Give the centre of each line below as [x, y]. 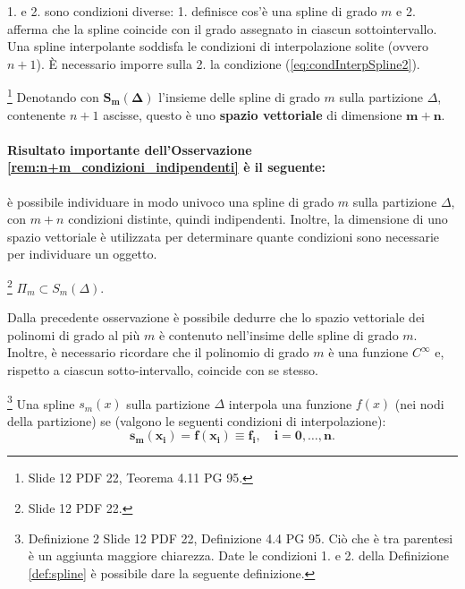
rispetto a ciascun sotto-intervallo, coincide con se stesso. [163, 370]
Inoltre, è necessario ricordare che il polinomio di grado [158, 352]
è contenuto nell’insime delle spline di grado [279, 334]
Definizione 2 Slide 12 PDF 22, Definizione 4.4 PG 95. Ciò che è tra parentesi [241, 538]
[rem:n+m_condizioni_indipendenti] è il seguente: [166, 167]
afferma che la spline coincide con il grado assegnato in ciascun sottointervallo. [222, 28]
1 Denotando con [53, 96]
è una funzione [368, 352]
